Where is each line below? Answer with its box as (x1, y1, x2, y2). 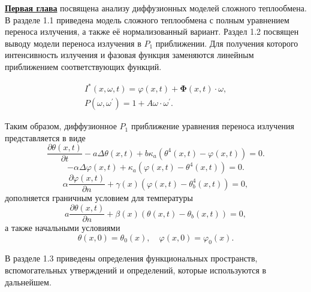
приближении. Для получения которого (155, 36, 298, 49)
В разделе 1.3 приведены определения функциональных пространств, (5, 252, 258, 264)
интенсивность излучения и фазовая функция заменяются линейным (5, 48, 254, 61)
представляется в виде (5, 131, 86, 144)
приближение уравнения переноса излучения (131, 120, 295, 132)
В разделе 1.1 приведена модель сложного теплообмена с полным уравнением (5, 13, 289, 26)
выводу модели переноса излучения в (5, 36, 141, 49)
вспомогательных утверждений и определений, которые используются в (5, 264, 267, 276)
